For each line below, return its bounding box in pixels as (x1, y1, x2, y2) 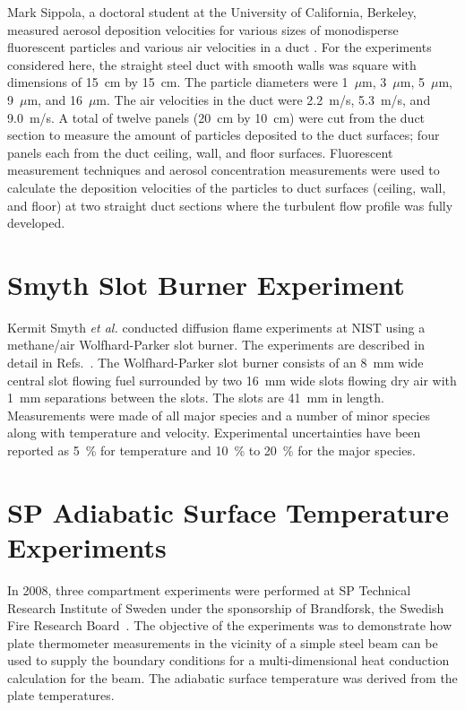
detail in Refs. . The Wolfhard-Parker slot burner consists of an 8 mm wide (7, 353, 424, 372)
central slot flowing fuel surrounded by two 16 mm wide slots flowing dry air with (7, 370, 457, 389)
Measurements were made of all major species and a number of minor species (7, 405, 430, 424)
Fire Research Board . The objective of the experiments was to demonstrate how (7, 616, 452, 635)
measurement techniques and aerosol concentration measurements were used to (7, 160, 440, 179)
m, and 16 (27, 90, 82, 108)
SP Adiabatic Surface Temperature (7, 493, 450, 530)
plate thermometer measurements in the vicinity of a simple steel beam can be (7, 633, 438, 652)
